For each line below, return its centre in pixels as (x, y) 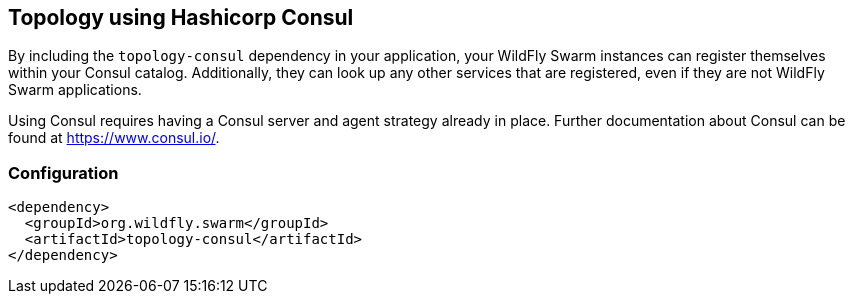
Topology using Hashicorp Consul (181, 17)
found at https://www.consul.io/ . (114, 138)
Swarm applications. (75, 90)
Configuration (63, 172)
